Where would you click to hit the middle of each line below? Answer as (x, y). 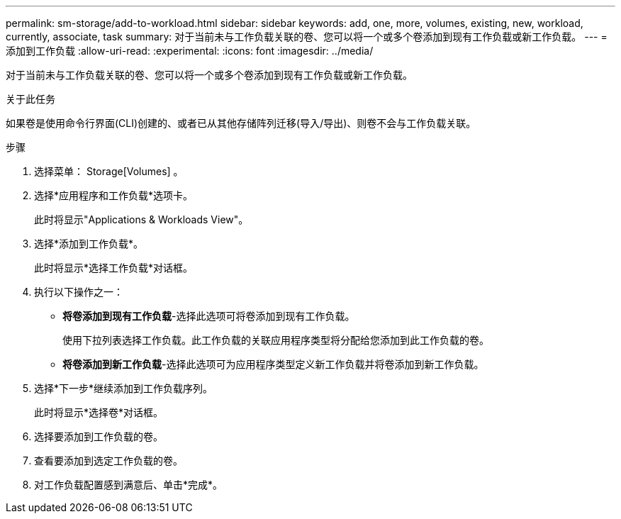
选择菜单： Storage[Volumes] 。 (109, 171)
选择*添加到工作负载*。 (89, 244)
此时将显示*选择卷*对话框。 (99, 412)
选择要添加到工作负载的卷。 (99, 436)
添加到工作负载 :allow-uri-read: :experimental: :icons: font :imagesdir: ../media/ (190, 51)
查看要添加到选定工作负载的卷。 (108, 461)
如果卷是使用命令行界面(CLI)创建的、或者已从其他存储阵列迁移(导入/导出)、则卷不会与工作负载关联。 (241, 123)
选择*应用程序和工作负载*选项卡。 (114, 195)
